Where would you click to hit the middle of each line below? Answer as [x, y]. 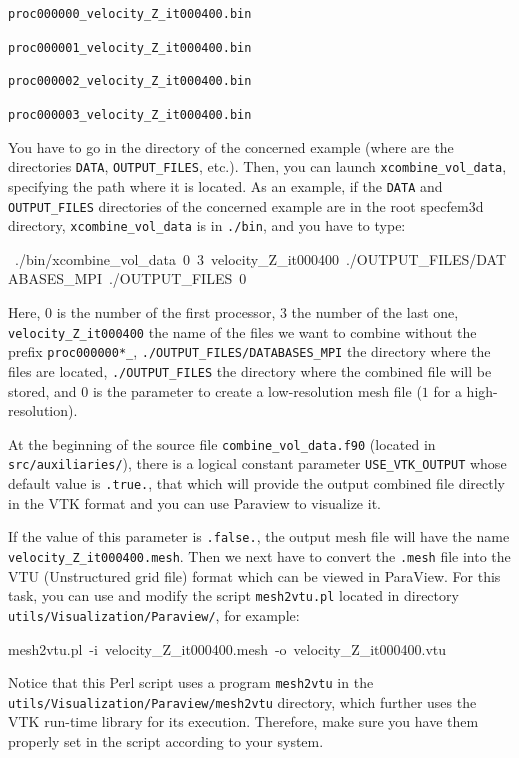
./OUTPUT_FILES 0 [177, 278]
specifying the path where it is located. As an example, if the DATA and [225, 185]
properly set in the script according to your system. [166, 741]
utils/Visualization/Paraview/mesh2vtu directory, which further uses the [242, 701]
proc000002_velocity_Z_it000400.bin [130, 81]
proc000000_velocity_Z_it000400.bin [130, 14]
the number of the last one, [375, 312]
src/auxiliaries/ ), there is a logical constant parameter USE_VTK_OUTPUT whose [257, 463]
